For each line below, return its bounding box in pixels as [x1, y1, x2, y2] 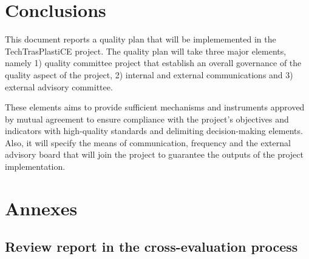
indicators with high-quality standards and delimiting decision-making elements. [5, 124, 303, 137]
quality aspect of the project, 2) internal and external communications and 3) [5, 68, 293, 81]
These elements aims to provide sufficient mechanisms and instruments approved [5, 101, 305, 113]
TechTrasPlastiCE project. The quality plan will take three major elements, [5, 44, 287, 57]
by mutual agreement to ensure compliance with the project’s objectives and [5, 112, 289, 125]
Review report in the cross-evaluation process [5, 237, 298, 256]
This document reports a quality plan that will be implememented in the [5, 33, 276, 45]
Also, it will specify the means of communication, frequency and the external [5, 136, 291, 149]
